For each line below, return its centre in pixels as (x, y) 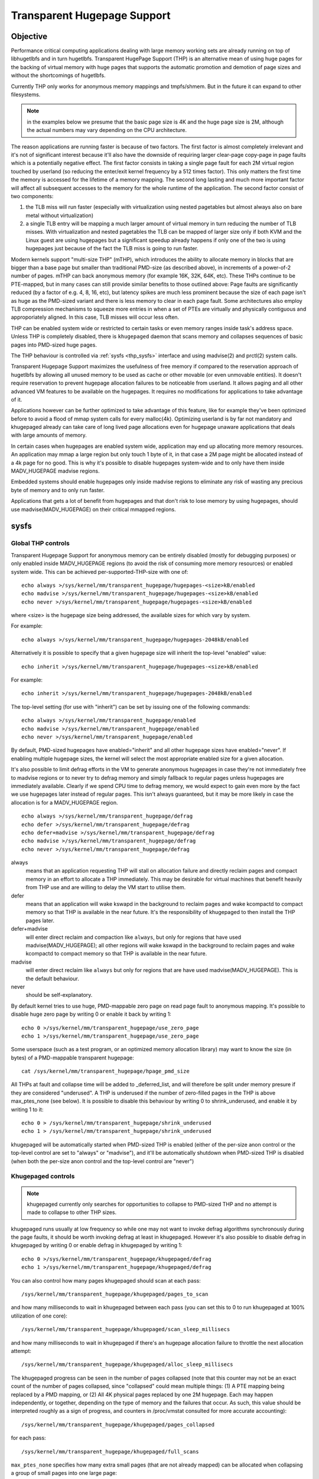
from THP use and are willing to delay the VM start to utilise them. (106, 887)
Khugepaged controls (43, 1176)
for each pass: (29, 1438)
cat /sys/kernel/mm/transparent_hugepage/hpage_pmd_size (106, 1071)
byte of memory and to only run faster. (58, 490)
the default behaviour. (52, 979)
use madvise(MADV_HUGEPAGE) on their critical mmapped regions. (94, 509)
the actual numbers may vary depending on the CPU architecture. (107, 130)
